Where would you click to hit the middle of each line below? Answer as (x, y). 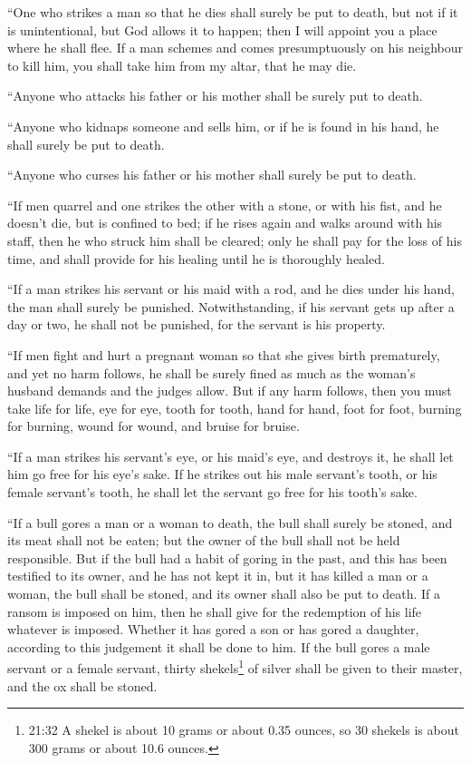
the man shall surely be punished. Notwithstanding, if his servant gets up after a (231, 306)
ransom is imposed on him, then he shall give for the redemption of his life (215, 611)
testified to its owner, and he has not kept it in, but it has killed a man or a (218, 576)
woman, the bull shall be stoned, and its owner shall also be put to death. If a (224, 594)
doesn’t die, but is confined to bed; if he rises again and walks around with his (225, 223)
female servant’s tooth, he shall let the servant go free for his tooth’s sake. (212, 492)
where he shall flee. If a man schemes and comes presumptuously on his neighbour (235, 48)
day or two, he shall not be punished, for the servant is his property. (197, 324)
